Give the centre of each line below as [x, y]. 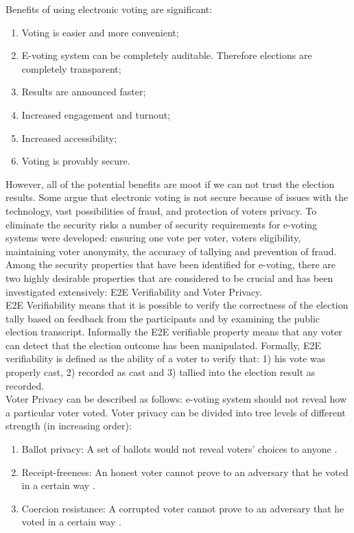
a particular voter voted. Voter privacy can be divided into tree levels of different [176, 412]
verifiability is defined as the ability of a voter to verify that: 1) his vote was [166, 358]
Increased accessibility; [69, 138]
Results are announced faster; [84, 92]
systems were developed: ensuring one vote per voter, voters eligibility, [153, 238]
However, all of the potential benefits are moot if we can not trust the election [170, 183]
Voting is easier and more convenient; [100, 32]
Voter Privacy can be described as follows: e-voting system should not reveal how [176, 399]
